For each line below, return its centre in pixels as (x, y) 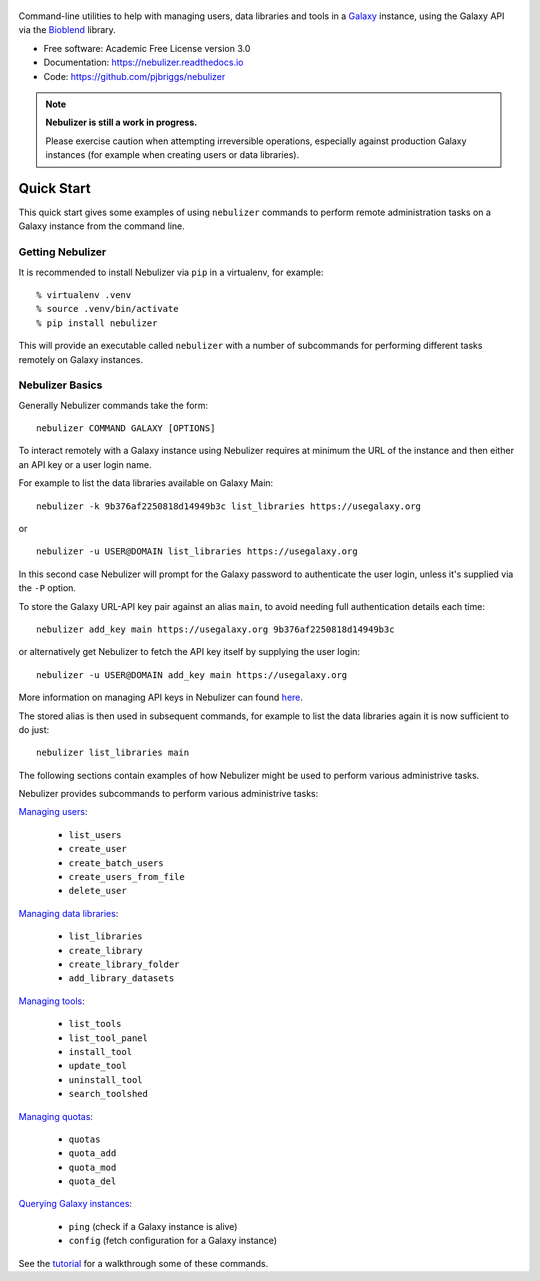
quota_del (92, 1181)
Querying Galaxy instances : (75, 1204)
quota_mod (92, 1167)
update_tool (97, 1066)
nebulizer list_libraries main (113, 753)
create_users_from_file (126, 877)
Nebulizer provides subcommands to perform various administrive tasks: (168, 794)
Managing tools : (51, 1001)
